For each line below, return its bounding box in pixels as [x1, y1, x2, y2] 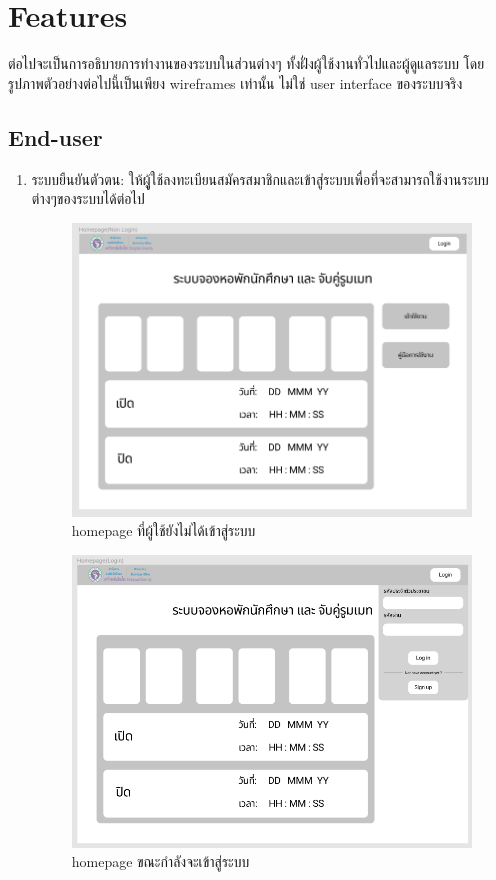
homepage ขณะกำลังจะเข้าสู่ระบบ [71, 851, 250, 872]
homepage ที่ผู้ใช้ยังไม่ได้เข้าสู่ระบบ [71, 520, 256, 541]
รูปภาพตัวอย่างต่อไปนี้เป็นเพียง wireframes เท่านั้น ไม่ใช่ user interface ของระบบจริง [8, 72, 463, 93]
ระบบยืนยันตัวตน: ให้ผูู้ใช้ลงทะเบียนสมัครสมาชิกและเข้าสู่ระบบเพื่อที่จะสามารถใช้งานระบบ [31, 168, 489, 189]
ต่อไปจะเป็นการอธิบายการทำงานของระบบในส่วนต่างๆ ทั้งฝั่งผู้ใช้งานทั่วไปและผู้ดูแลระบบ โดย [8, 53, 485, 74]
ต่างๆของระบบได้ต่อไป [31, 188, 145, 209]
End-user [8, 121, 103, 152]
